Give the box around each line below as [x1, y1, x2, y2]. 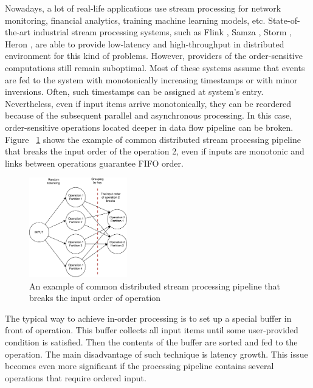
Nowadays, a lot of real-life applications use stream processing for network [5, 2, 281, 14]
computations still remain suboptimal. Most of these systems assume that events [5, 61, 305, 74]
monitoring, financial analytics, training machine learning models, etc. [5, 13, 266, 26]
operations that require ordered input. [5, 371, 146, 384]
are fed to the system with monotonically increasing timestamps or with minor [5, 73, 298, 86]
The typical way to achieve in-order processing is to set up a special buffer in [5, 311, 292, 324]
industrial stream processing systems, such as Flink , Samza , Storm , [33, 26, 292, 38]
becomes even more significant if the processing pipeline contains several [5, 359, 274, 372]
